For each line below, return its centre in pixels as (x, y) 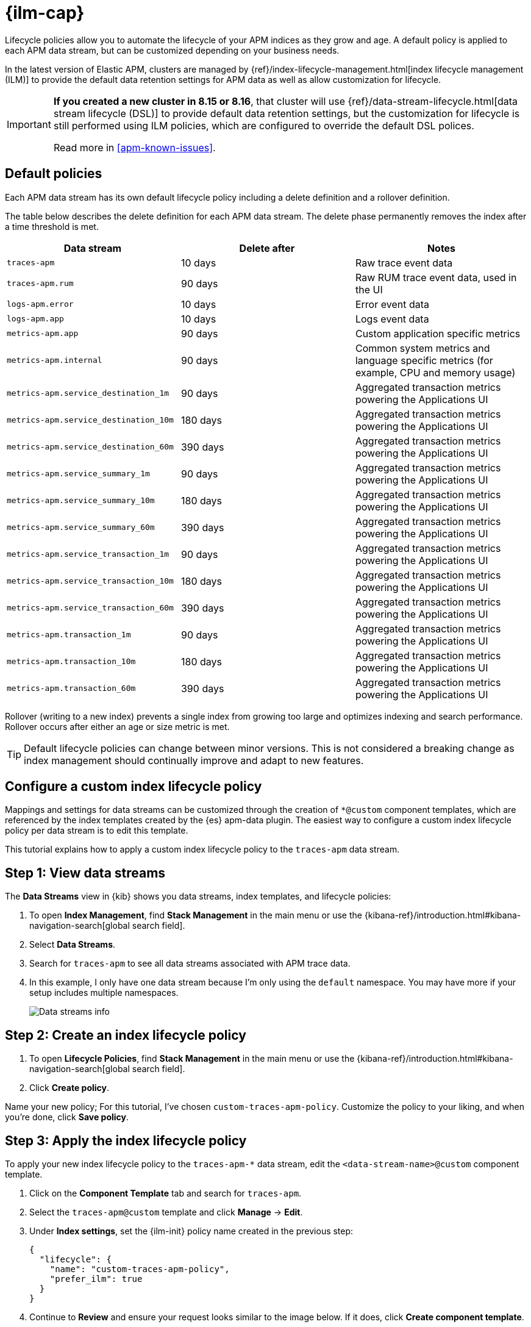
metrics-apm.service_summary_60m (81, 528)
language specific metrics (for (424, 360)
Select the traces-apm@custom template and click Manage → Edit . (166, 1212)
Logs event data (392, 319)
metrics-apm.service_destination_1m (88, 393)
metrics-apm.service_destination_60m (90, 447)
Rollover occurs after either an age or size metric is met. (117, 726)
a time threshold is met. (52, 226)
